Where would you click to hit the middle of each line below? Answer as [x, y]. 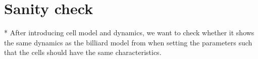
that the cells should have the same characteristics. [83, 52]
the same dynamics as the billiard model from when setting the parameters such [128, 42]
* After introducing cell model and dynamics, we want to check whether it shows [129, 33]
